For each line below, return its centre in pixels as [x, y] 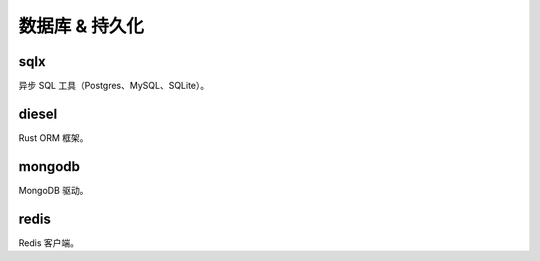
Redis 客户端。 [49, 242]
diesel [38, 113]
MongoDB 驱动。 [53, 190]
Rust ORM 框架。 [53, 137]
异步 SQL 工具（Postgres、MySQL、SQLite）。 [114, 86]
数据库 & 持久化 [81, 26]
